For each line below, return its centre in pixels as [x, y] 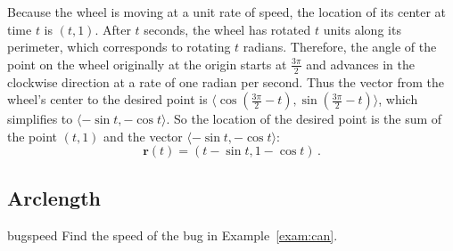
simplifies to [40, 119]
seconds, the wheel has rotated [227, 29]
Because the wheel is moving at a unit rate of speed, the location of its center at [227, 12]
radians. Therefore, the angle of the [340, 47]
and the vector [143, 136]
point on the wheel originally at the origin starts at [147, 64]
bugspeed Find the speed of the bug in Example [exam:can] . [173, 235]
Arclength [54, 197]
